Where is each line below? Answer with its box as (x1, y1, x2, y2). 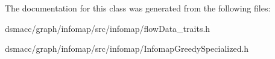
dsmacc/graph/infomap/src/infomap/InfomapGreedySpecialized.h (5, 42, 249, 55)
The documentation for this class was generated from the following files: (5, 2, 271, 14)
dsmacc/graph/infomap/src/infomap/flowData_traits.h (5, 22, 210, 34)
